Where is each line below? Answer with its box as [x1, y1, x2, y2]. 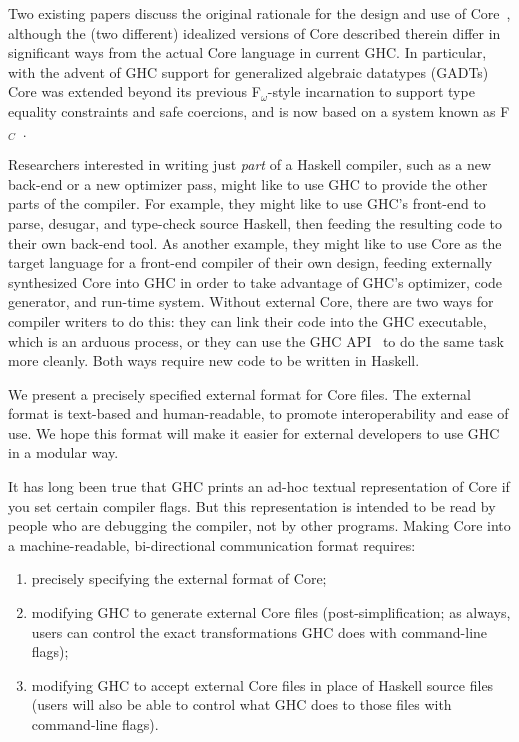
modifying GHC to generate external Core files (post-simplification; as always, [31, 602, 511, 623]
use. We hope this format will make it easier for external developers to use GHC [8, 422, 500, 443]
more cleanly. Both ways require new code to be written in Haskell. [8, 350, 420, 371]
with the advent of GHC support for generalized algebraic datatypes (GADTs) [8, 61, 489, 82]
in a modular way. [8, 442, 119, 463]
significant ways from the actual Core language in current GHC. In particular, [8, 42, 487, 63]
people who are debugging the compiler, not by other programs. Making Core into [8, 515, 511, 536]
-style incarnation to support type [267, 81, 475, 102]
